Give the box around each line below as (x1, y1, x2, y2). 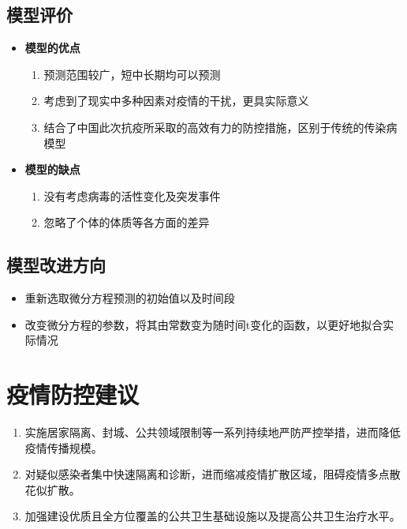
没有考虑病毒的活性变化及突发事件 (43, 187, 221, 204)
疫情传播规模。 (24, 439, 103, 456)
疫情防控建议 (6, 378, 140, 411)
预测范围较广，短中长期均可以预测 (43, 66, 221, 82)
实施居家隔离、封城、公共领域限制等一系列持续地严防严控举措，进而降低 (24, 424, 401, 441)
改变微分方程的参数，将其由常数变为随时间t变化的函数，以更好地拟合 (24, 316, 383, 332)
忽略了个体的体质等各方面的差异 (43, 214, 210, 231)
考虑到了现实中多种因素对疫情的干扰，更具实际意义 (43, 92, 309, 109)
